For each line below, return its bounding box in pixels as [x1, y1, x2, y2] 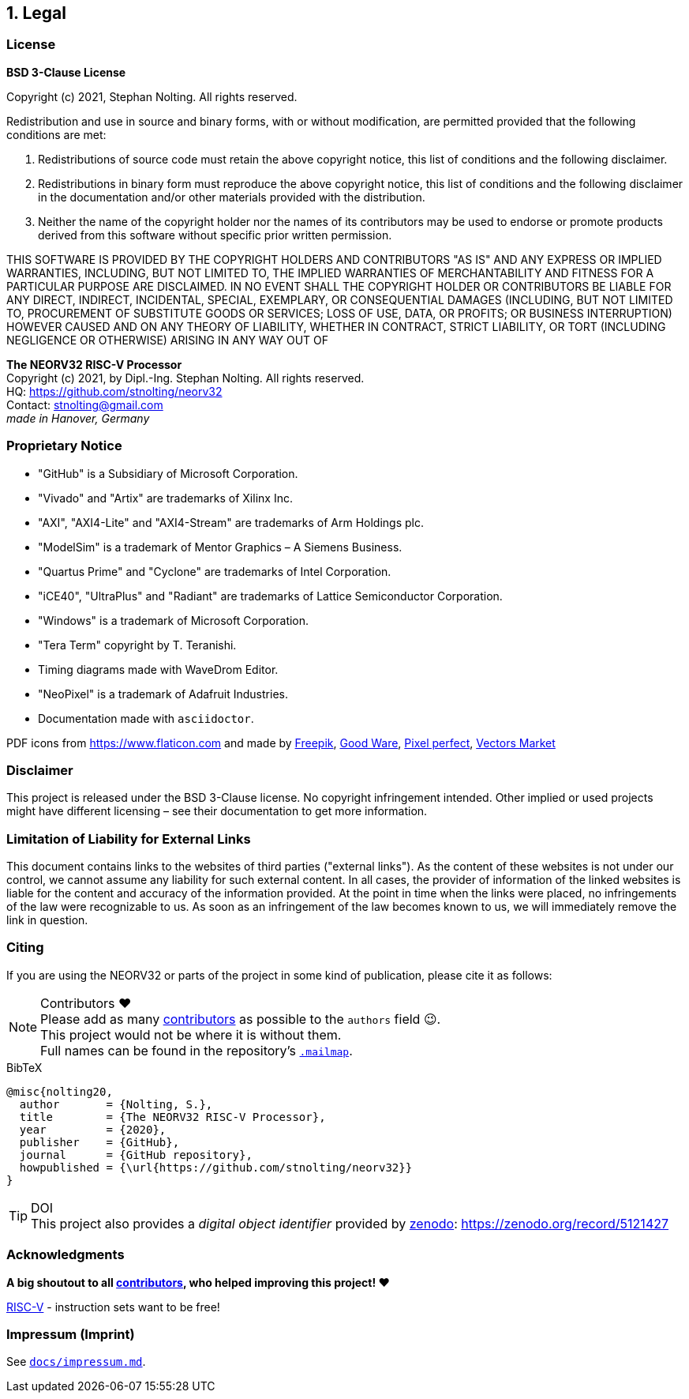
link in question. [6, 913, 88, 927]
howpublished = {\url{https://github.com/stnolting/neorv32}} [19, 1160, 413, 1174]
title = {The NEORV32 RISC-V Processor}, [19, 1110, 326, 1123]
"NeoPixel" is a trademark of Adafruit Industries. [38, 686, 288, 701]
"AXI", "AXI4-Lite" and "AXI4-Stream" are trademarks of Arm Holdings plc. [38, 515, 425, 529]
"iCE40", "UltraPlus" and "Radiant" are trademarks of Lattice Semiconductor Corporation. [38, 589, 503, 603]
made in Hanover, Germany [6, 411, 150, 425]
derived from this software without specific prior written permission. [38, 228, 392, 242]
